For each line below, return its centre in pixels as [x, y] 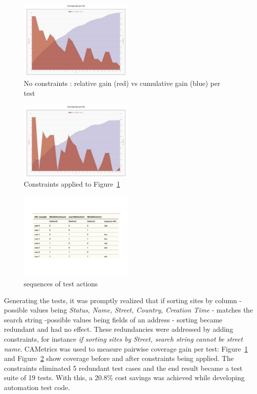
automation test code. [37, 387]
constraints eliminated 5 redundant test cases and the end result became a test [123, 368]
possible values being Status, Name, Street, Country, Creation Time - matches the [128, 310]
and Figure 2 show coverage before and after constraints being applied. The [119, 358]
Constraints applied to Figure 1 [72, 184]
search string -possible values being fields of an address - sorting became [113, 319]
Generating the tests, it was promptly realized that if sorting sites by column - [123, 300]
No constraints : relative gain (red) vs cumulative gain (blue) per [122, 83]
